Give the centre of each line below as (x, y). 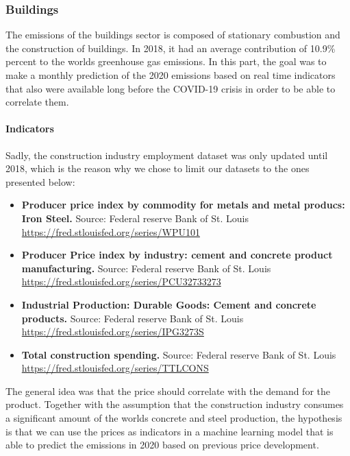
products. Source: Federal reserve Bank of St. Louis (133, 318)
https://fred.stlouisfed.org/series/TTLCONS (115, 368)
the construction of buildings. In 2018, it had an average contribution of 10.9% (171, 48)
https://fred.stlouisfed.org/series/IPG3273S (113, 332)
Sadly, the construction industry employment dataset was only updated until (167, 155)
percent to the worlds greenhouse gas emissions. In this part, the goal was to (166, 61)
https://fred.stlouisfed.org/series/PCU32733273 (121, 281)
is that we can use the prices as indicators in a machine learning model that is (170, 431)
